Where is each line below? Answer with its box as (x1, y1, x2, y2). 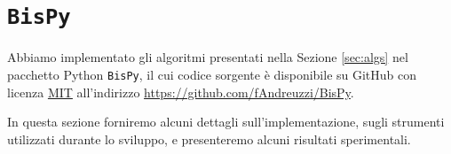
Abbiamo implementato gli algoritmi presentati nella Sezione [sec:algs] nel (7, 48, 408, 66)
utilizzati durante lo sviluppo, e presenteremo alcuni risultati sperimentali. (7, 129, 411, 148)
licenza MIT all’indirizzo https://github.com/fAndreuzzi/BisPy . (7, 82, 354, 101)
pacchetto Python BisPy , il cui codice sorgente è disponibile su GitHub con (7, 65, 417, 83)
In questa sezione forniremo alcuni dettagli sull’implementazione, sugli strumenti (7, 112, 445, 131)
